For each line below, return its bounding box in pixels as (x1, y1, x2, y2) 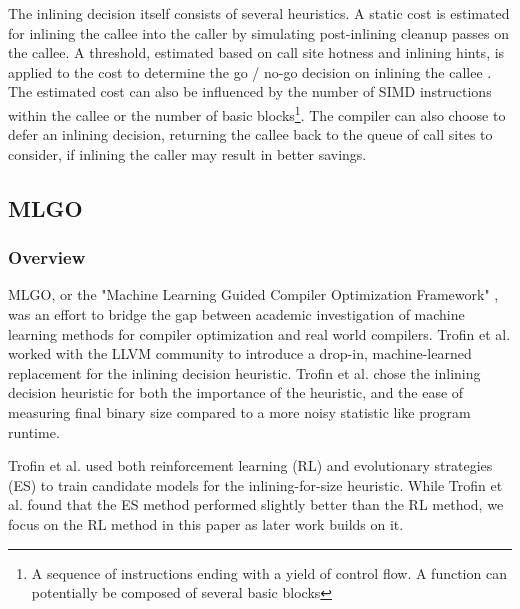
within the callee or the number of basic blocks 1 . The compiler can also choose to (8, 101, 506, 125)
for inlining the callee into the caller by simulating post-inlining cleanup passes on (8, 22, 509, 43)
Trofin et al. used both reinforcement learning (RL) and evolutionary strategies (8, 455, 493, 476)
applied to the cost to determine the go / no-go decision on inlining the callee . (8, 61, 492, 82)
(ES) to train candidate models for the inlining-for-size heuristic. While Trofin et (8, 474, 503, 495)
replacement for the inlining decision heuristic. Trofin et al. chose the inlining (8, 362, 481, 383)
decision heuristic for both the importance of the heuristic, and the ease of (8, 382, 464, 403)
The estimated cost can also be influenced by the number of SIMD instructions (8, 81, 492, 102)
